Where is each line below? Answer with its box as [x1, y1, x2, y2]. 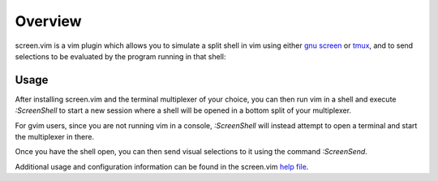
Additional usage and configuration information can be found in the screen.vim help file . [15, 162, 309, 171]
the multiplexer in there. [15, 132, 95, 142]
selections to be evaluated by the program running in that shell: [15, 51, 226, 61]
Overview [15, 12, 82, 30]
